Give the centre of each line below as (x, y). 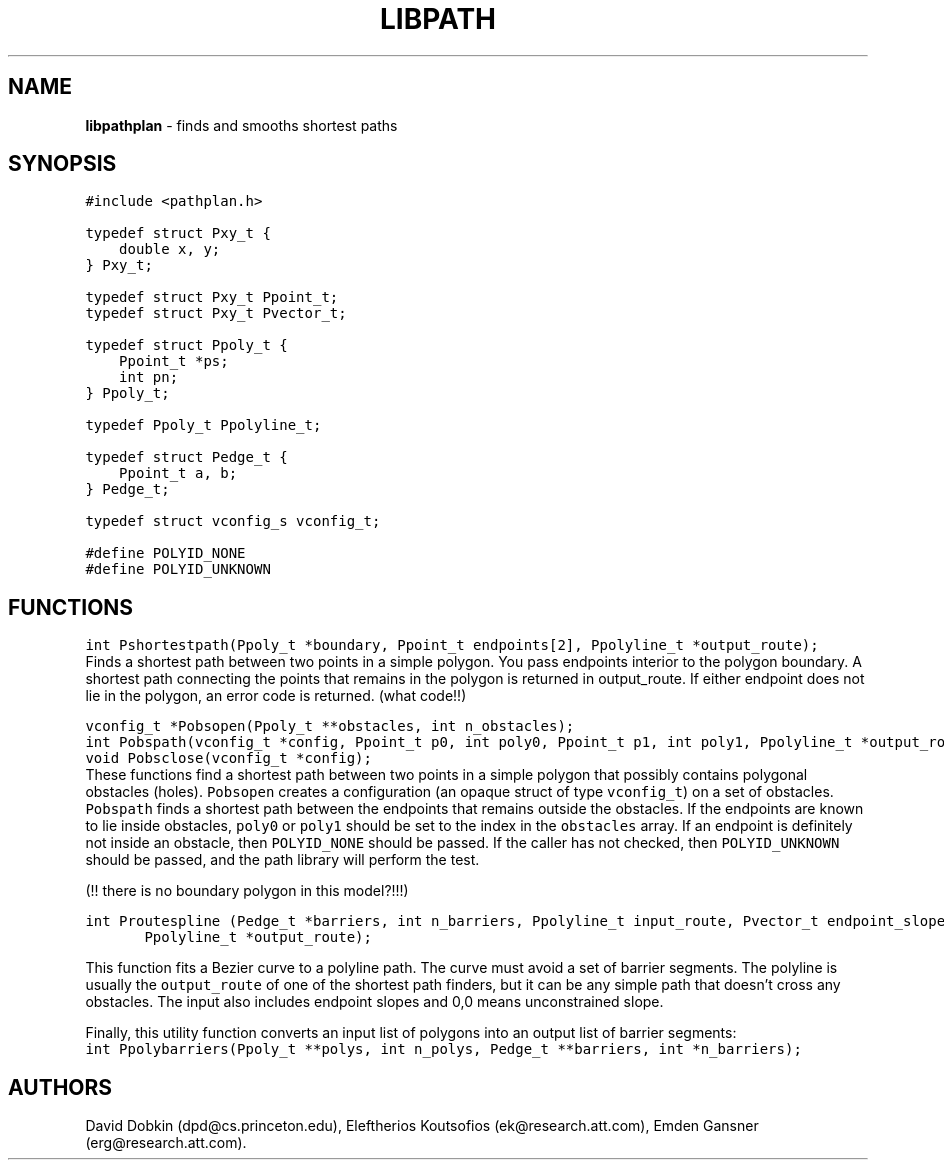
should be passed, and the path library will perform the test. (282, 860)
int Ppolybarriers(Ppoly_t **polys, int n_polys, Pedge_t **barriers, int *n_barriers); (443, 1049)
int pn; (149, 377)
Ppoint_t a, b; (178, 473)
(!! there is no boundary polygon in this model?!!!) (247, 891)
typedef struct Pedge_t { (186, 457)
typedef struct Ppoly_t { (186, 345)
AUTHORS (60, 1087)
